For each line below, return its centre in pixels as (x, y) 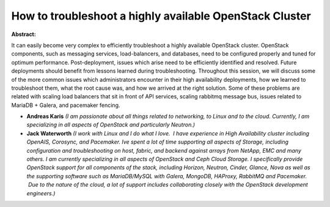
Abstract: (24, 34)
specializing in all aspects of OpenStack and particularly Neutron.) (111, 125)
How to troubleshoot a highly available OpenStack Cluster (161, 16)
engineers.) (41, 193)
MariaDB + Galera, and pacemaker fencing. (66, 105)
